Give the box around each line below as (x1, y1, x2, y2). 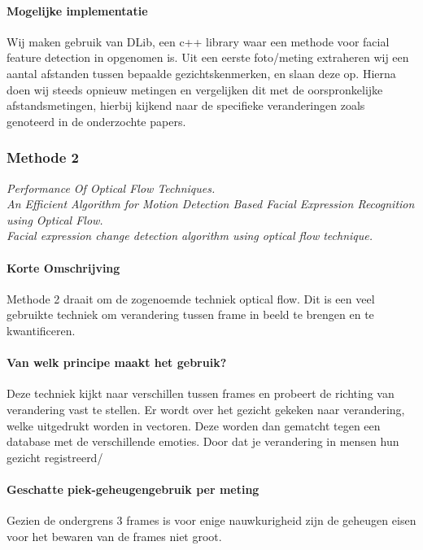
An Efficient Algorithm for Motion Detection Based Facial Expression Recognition (7, 195, 415, 212)
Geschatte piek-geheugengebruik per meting (7, 480, 259, 497)
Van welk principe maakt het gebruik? (7, 354, 227, 371)
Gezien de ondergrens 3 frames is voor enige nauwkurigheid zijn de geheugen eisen (7, 512, 416, 529)
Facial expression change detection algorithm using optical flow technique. (7, 227, 373, 244)
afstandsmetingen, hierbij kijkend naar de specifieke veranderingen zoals (7, 97, 365, 114)
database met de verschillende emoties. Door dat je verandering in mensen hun (7, 433, 399, 450)
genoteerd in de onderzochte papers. (7, 112, 186, 129)
